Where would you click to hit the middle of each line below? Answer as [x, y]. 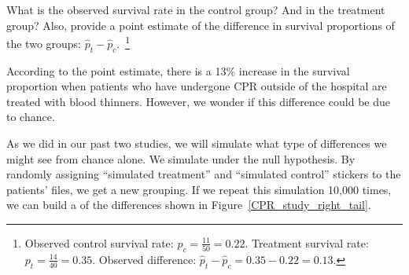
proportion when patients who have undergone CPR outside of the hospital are [197, 86]
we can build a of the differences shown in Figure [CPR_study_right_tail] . [189, 205]
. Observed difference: [144, 259]
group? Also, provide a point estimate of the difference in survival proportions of [201, 25]
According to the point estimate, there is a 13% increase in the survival [178, 70]
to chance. [31, 117]
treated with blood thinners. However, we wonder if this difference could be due [199, 101]
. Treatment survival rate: [307, 242]
